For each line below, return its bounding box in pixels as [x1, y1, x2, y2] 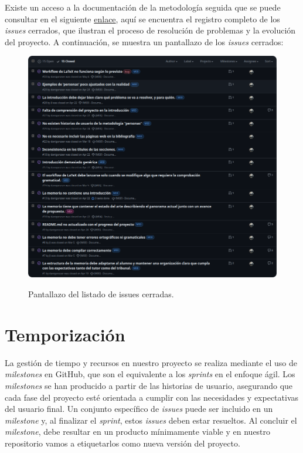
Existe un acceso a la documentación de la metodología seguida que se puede [5, 1, 281, 13]
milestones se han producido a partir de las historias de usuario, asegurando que [5, 379, 293, 391]
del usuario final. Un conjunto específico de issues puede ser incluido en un [5, 402, 273, 415]
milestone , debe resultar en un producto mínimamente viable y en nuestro [5, 425, 271, 438]
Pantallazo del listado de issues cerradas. [28, 288, 174, 300]
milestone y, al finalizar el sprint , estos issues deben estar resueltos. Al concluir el [5, 414, 297, 426]
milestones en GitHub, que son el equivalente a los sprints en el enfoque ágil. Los [5, 368, 295, 380]
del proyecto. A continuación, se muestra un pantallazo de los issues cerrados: [5, 35, 284, 48]
